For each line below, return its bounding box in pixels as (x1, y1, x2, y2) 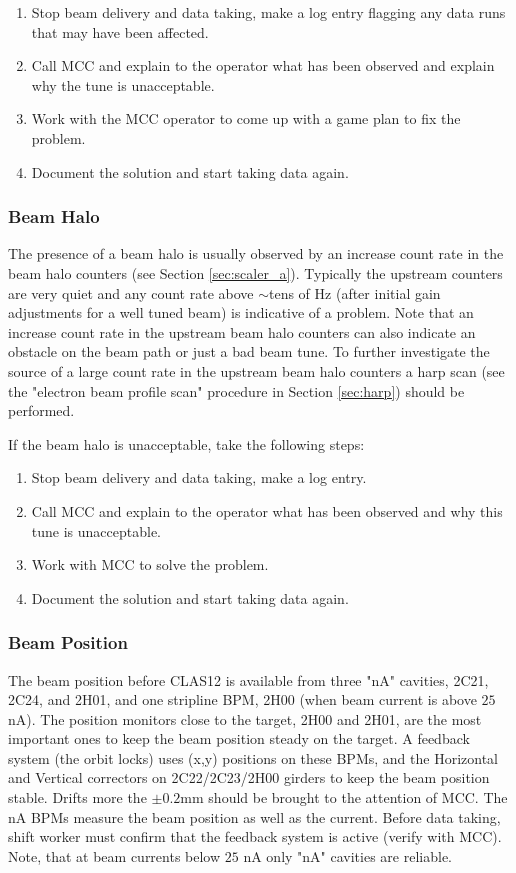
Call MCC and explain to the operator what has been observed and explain (31, 55, 495, 76)
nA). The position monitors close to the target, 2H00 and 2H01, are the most (8, 708, 482, 729)
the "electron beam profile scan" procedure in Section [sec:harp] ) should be (8, 380, 465, 401)
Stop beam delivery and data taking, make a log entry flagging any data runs (31, 2, 506, 22)
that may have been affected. (31, 21, 209, 42)
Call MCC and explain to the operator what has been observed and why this (31, 500, 503, 521)
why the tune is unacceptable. (31, 74, 215, 95)
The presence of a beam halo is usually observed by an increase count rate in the (8, 243, 504, 264)
